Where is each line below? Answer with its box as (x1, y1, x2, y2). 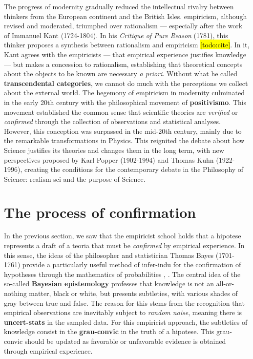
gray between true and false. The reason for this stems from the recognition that (4, 297, 245, 308)
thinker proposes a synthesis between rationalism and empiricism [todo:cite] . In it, (4, 40, 250, 50)
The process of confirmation (4, 202, 196, 222)
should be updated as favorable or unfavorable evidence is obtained (24, 336, 226, 346)
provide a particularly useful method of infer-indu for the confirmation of (22, 259, 241, 270)
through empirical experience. (4, 345, 93, 356)
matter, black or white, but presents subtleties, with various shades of (29, 288, 238, 298)
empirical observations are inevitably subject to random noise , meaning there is (4, 307, 242, 317)
